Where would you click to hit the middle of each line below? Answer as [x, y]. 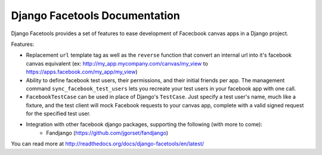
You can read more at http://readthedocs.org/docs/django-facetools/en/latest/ [108, 144]
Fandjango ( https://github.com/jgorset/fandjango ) [107, 133]
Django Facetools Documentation [95, 15]
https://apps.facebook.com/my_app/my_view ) [82, 72]
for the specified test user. [58, 114]
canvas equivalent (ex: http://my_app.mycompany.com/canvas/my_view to [117, 63]
